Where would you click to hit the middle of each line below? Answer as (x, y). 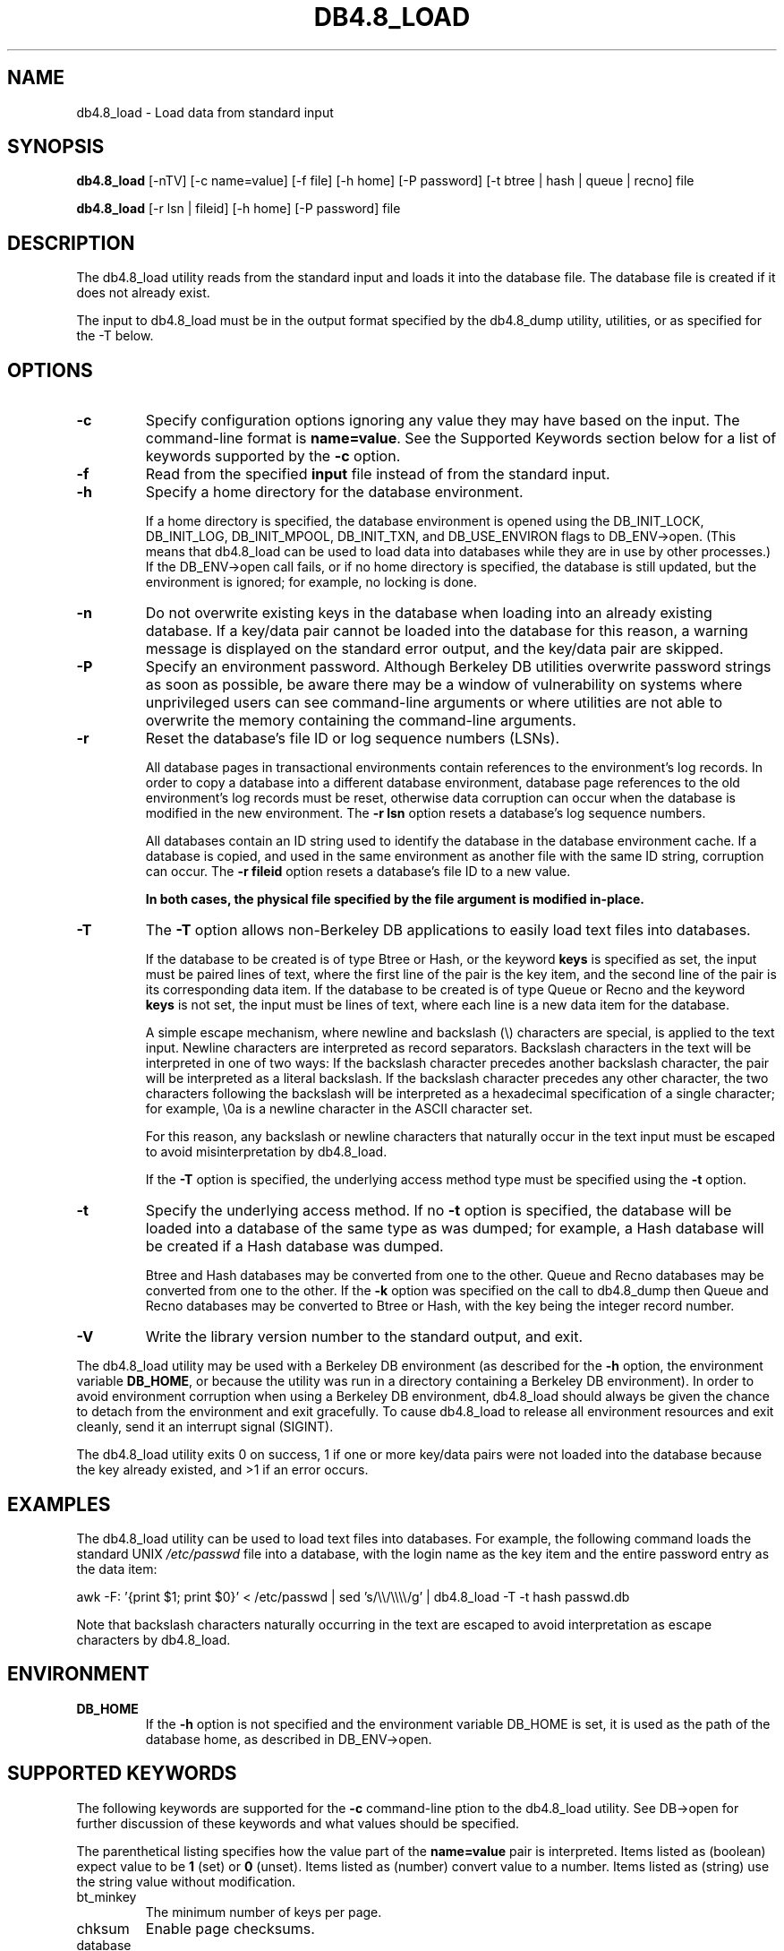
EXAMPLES (59, 1504)
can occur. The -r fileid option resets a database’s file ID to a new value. (358, 872)
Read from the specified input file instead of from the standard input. (378, 474)
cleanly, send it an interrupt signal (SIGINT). (205, 1427)
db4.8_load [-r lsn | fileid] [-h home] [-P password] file (239, 209)
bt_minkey (107, 1896)
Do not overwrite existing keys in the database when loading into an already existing (429, 613)
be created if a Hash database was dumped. (294, 1246)
